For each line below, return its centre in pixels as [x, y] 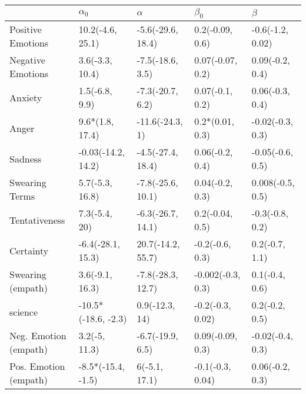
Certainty [29, 250]
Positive [26, 29]
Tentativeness [37, 220]
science [24, 312]
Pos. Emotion [37, 366]
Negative [27, 60]
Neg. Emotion [38, 336]
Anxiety [26, 97]
